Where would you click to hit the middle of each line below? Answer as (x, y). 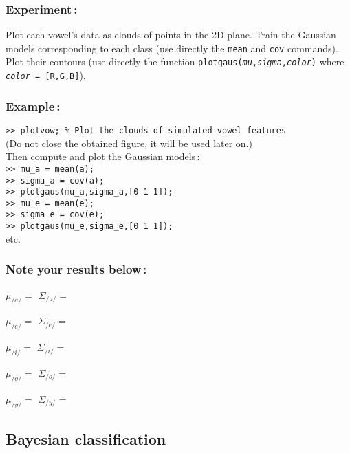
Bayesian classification (86, 438)
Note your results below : (76, 269)
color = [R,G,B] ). (46, 75)
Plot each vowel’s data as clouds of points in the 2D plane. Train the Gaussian (171, 35)
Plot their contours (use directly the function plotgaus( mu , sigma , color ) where (175, 62)
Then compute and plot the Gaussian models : (103, 156)
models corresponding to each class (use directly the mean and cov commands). (172, 48)
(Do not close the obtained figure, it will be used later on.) (129, 143)
